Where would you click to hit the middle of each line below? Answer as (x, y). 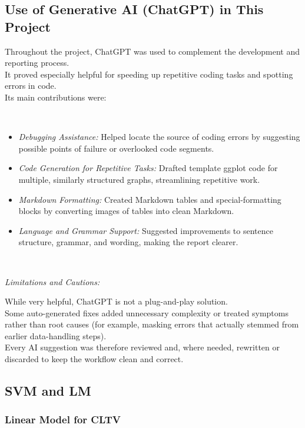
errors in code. (31, 86)
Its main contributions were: (56, 97)
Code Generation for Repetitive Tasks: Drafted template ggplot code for (148, 168)
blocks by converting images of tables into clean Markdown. (126, 211)
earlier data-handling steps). (56, 335)
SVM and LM (48, 391)
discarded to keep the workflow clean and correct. (94, 359)
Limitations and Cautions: (52, 281)
